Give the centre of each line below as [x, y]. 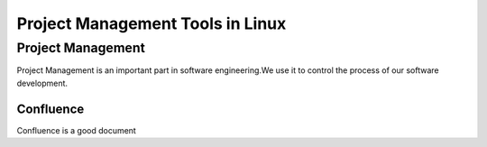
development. [42, 83]
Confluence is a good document [77, 130]
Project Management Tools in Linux [152, 23]
